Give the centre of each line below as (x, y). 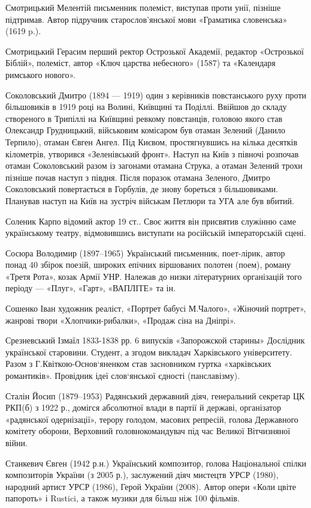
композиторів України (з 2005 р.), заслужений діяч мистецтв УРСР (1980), (142, 475)
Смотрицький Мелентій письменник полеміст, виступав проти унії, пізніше (143, 7)
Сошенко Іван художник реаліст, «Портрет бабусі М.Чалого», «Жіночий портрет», (156, 308)
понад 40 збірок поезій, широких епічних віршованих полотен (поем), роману (148, 265)
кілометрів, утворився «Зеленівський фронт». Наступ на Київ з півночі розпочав (152, 153)
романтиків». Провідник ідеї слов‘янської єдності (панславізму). (123, 376)
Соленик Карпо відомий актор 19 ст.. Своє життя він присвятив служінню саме (151, 221)
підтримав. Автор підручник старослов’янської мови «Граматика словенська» (147, 19)
